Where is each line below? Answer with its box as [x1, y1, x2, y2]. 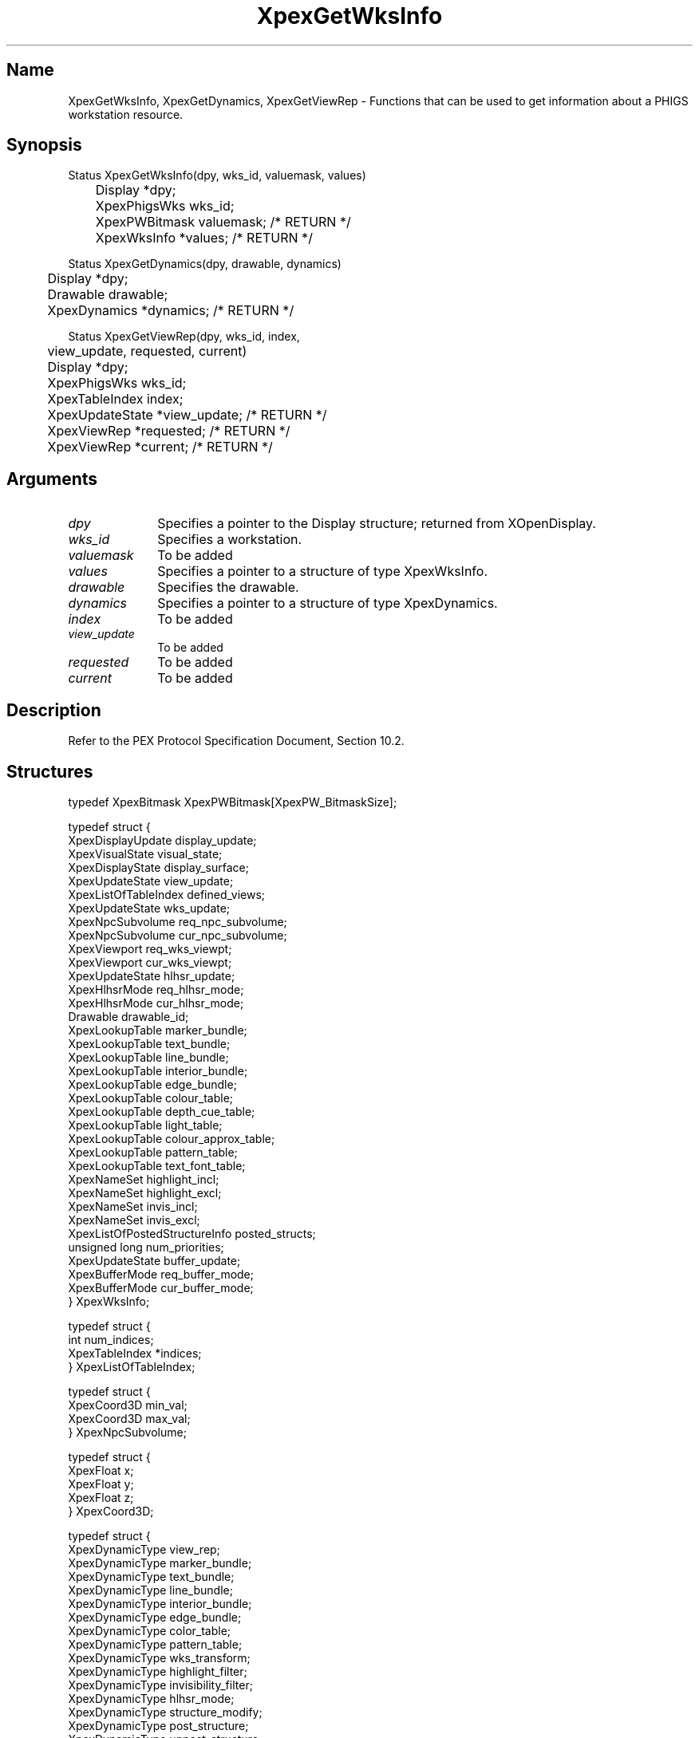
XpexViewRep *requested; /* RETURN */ [47, 423, 290, 439]
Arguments [6, 468, 98, 489]
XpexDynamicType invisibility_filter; [68, 1677, 253, 1692]
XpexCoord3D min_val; [68, 1397, 188, 1412]
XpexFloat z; [68, 1490, 134, 1504]
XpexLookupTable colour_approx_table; [68, 1131, 275, 1145]
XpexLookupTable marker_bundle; [68, 1023, 247, 1037]
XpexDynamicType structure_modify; [68, 1705, 263, 1719]
